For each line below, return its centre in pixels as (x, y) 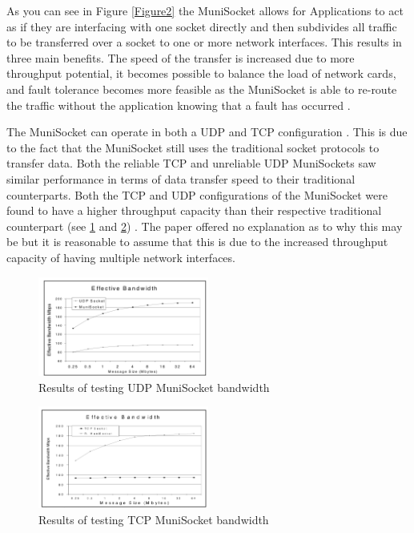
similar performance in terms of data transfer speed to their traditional (181, 178)
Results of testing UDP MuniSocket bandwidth (154, 387)
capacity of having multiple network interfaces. (121, 257)
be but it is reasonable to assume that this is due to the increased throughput (197, 242)
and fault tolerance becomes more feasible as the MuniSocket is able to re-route (202, 89)
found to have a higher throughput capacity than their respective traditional (194, 210)
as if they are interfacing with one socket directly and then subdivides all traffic (202, 26)
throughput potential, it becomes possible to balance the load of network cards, (201, 73)
